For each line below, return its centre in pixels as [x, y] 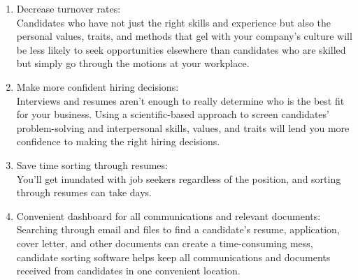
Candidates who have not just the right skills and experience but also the [174, 22]
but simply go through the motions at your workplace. [133, 63]
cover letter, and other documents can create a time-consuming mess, [165, 243]
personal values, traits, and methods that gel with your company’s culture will [184, 36]
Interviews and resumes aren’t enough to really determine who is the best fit [180, 100]
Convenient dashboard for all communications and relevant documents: [169, 215]
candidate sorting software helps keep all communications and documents [173, 257]
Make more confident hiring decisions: [98, 86]
